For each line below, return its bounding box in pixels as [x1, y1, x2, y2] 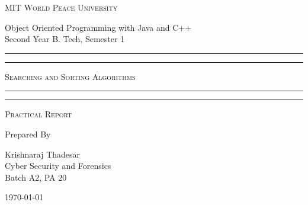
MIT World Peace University [5, 1, 118, 13]
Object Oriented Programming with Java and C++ [5, 21, 192, 33]
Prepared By [5, 127, 51, 140]
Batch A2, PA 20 [5, 171, 67, 183]
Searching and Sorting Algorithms [5, 70, 136, 82]
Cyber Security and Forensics [5, 159, 111, 172]
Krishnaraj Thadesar [5, 148, 81, 160]
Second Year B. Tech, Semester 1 [5, 33, 125, 45]
